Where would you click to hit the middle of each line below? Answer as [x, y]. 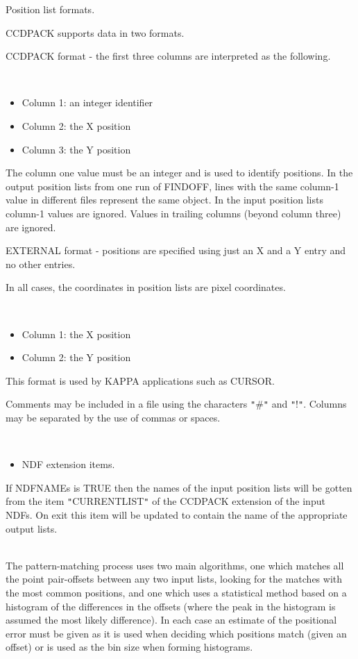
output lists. [32, 528]
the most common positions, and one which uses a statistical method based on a [176, 592]
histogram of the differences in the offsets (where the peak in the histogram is [171, 606]
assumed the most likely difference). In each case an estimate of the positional [171, 620]
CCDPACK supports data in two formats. [95, 32]
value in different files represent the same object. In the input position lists [164, 200]
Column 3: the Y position [76, 149]
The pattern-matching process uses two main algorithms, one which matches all [175, 565]
